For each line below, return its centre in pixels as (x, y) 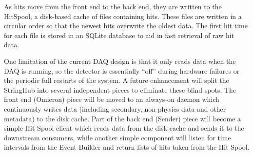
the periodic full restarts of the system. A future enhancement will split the (117, 80)
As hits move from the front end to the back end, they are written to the (113, 6)
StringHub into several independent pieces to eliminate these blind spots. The (120, 89)
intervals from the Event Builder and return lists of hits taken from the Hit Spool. (127, 147)
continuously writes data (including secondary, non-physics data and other (115, 108)
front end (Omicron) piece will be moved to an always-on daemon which (112, 99)
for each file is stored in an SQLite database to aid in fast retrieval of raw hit (119, 35)
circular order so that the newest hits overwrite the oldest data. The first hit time (126, 26)
